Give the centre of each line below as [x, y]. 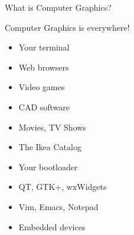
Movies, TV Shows [52, 127]
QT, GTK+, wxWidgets [63, 187]
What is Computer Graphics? [58, 7]
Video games [42, 87]
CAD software [44, 107]
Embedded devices [52, 226]
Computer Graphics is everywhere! [67, 27]
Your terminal [44, 47]
